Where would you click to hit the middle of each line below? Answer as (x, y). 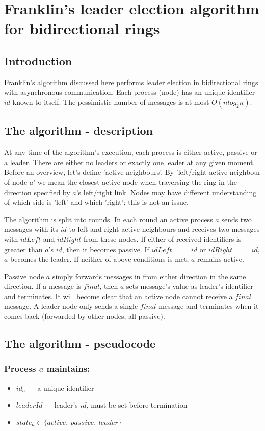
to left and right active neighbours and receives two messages (164, 229)
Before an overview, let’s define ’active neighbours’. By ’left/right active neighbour (132, 172)
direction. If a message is (43, 286)
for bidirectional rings (82, 28)
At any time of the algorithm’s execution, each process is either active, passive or (131, 152)
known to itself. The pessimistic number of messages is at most (111, 102)
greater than (23, 249)
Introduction (38, 60)
